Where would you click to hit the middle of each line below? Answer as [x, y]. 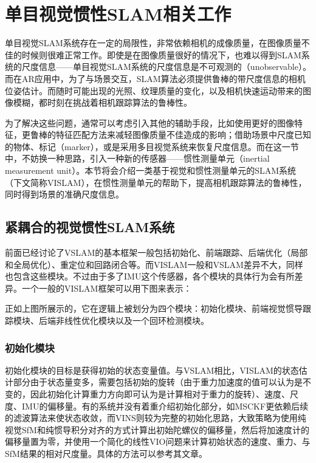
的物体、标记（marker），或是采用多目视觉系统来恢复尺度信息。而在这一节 [152, 146]
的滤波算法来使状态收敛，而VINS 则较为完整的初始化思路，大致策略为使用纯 [156, 418]
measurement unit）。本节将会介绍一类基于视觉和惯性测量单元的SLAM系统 [151, 170]
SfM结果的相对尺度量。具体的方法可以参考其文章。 [106, 453]
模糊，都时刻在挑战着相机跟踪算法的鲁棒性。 [102, 102]
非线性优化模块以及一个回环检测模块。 [132, 321]
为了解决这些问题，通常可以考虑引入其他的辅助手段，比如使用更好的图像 [149, 122]
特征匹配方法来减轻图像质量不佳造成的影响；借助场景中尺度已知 [183, 135]
